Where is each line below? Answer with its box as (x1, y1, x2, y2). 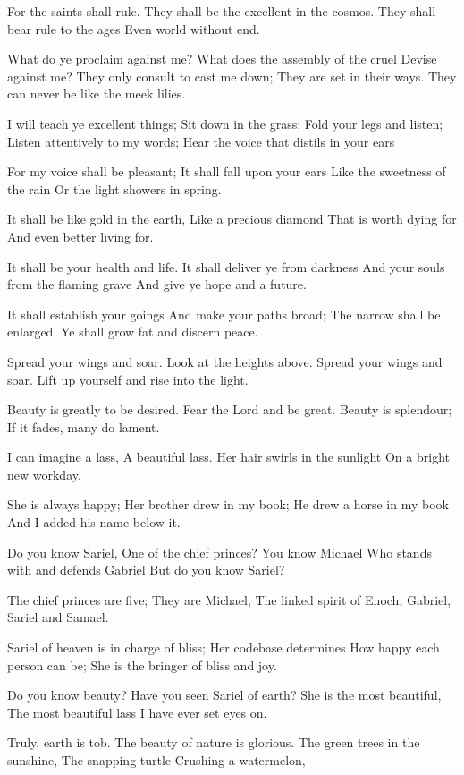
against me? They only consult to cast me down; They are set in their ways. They (7, 66, 457, 85)
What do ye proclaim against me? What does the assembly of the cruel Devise (7, 49, 437, 68)
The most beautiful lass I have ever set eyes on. (7, 703, 267, 721)
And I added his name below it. (7, 513, 181, 532)
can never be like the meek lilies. (7, 84, 186, 103)
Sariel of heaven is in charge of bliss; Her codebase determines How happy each (7, 638, 440, 657)
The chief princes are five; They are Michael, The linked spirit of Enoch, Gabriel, (7, 590, 451, 609)
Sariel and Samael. (7, 608, 109, 626)
